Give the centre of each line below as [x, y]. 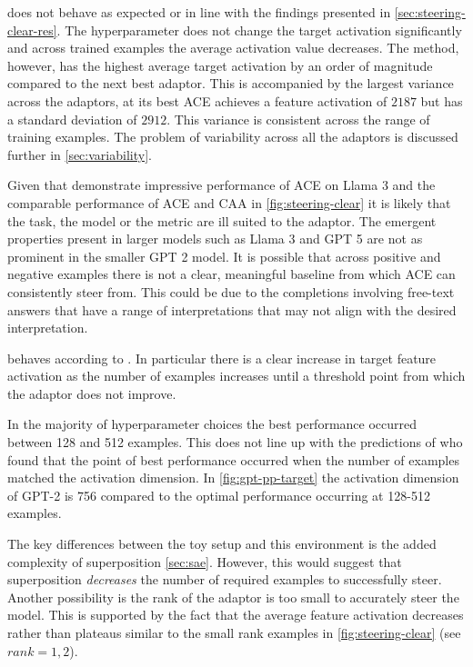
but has [442, 100]
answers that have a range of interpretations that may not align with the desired [232, 309]
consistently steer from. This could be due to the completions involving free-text [231, 291]
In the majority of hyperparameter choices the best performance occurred [212, 424]
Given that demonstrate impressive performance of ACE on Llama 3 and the [221, 185]
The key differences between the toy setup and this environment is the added [222, 544]
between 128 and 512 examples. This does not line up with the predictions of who [235, 442]
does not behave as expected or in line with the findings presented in [199, 12]
